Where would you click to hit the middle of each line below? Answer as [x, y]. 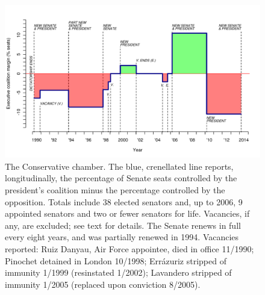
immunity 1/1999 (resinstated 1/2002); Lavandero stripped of [118, 272]
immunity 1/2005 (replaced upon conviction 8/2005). [103, 284]
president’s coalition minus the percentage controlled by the [115, 190]
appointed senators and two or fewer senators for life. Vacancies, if [127, 213]
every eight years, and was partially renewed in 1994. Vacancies [122, 237]
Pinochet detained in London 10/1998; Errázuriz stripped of [116, 260]
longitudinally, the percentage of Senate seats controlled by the [121, 178]
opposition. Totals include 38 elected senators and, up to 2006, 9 [124, 201]
